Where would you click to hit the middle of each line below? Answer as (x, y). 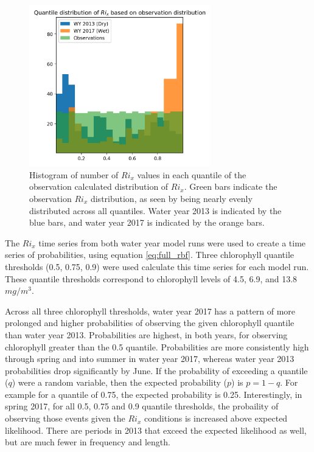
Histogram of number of (74, 174)
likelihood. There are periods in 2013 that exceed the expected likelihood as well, (156, 430)
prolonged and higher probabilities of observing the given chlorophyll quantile (150, 323)
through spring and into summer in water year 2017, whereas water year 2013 (150, 359)
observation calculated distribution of (99, 186)
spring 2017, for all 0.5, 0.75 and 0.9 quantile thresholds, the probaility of (142, 406)
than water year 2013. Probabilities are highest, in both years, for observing (146, 334)
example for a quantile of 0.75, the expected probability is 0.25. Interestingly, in (154, 394)
